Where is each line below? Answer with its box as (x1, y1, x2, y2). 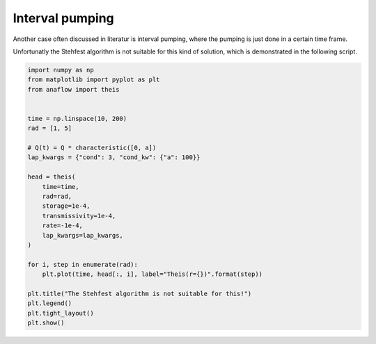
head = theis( (27, 173, 76, 181)
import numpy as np (27, 66, 94, 74)
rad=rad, (42, 193, 72, 200)
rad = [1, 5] (27, 124, 72, 132)
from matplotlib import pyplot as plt (27, 76, 160, 83)
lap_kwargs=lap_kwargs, (42, 231, 123, 239)
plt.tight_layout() (27, 309, 94, 317)
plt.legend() (27, 300, 72, 307)
